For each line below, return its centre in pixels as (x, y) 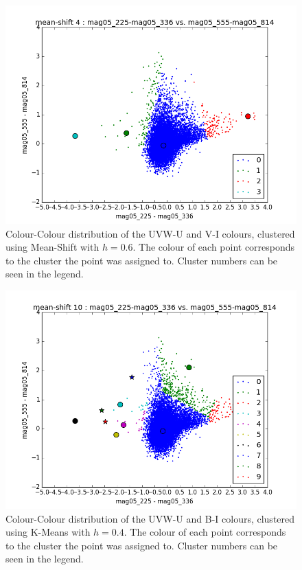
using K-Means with (48, 532)
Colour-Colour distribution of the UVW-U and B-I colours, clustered (150, 518)
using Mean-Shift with (53, 247)
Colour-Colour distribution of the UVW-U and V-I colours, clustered (150, 233)
